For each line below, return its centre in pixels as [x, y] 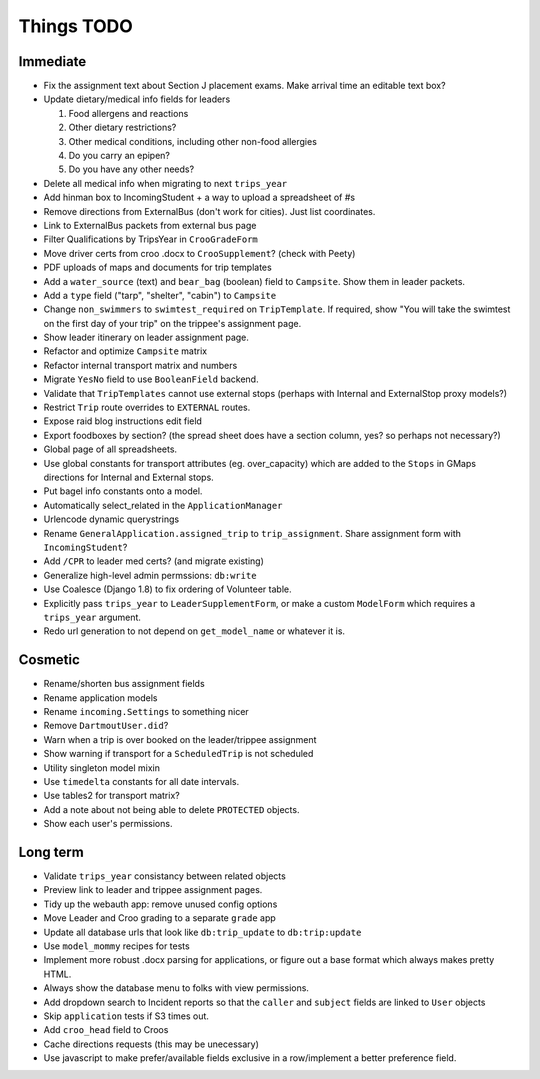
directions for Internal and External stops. [128, 477]
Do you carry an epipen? [119, 156]
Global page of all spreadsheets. [110, 449]
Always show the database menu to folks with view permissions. [176, 988]
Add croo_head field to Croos [106, 1030]
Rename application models [100, 697]
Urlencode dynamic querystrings [111, 519]
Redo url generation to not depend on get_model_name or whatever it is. [194, 631]
